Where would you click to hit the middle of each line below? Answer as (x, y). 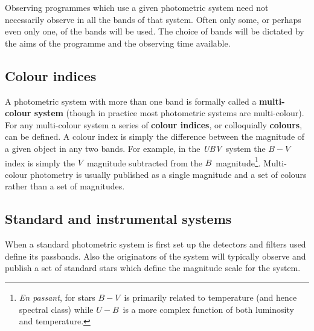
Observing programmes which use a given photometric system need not (137, 7)
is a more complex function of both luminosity (208, 309)
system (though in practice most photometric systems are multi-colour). (169, 113)
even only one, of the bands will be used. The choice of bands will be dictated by (155, 31)
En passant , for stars (57, 297)
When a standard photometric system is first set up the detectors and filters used (155, 244)
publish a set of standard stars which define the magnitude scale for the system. (153, 268)
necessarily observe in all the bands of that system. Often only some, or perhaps (153, 19)
